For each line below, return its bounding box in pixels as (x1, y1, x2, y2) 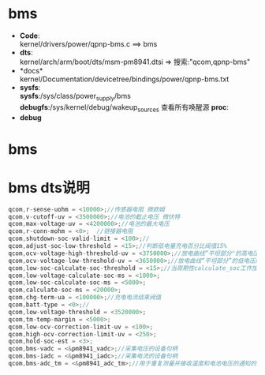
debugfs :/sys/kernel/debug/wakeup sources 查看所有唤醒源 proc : (19, 102, 229, 114)
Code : (19, 31, 40, 40)
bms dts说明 (8, 178, 91, 197)
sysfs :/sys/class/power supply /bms (19, 91, 132, 103)
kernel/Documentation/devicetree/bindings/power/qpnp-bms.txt (19, 74, 230, 84)
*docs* (19, 66, 43, 75)
